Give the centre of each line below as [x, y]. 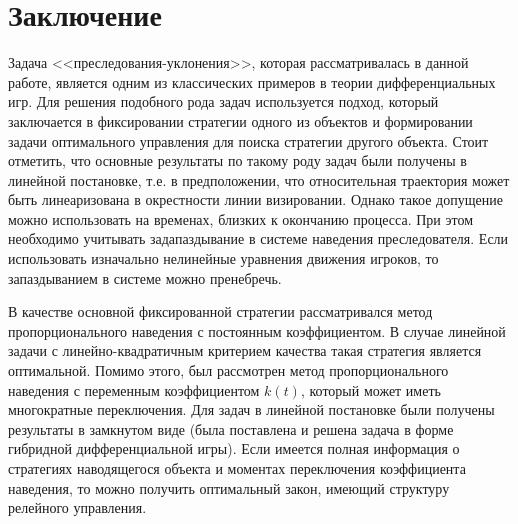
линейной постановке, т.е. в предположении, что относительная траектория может [259, 179]
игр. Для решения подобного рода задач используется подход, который [223, 101]
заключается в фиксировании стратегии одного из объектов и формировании [240, 120]
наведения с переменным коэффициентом [134, 389]
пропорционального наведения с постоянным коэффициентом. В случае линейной [257, 330]
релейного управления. [77, 507]
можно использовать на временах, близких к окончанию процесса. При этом [240, 218]
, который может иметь [370, 389]
